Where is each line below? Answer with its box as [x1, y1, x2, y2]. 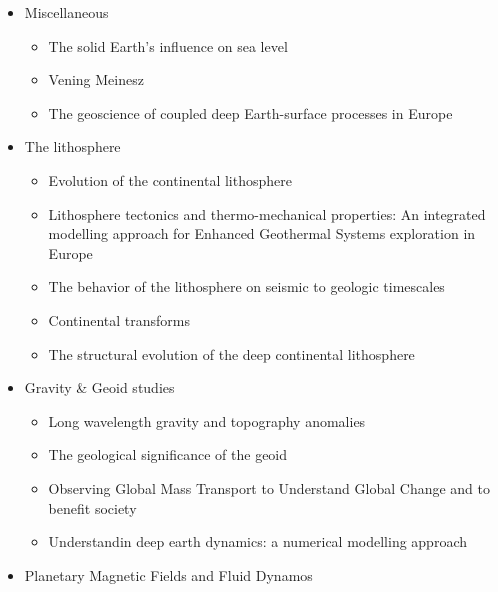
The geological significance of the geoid [48, 444, 288, 465]
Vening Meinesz [48, 69, 144, 90]
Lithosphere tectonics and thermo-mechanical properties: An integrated [48, 203, 486, 224]
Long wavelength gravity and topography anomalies [48, 410, 366, 431]
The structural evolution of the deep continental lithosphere [48, 343, 415, 364]
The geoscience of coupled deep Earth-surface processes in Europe [48, 102, 453, 123]
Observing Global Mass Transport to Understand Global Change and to [48, 477, 490, 498]
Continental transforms [48, 309, 191, 330]
